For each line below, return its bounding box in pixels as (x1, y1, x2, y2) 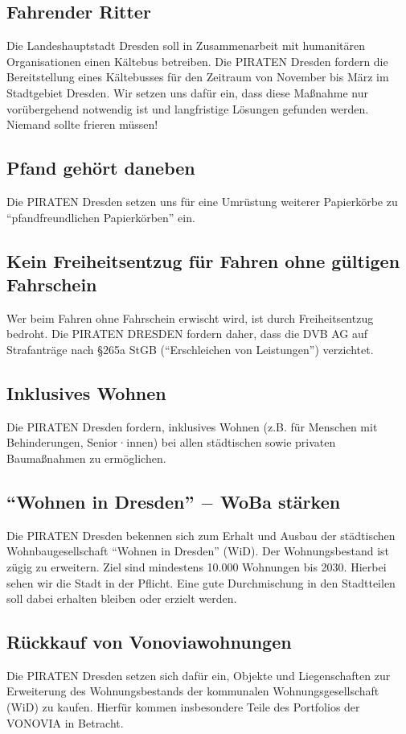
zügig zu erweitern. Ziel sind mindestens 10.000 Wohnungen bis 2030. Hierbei (6, 558, 387, 575)
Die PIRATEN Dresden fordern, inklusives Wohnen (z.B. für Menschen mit (6, 418, 378, 435)
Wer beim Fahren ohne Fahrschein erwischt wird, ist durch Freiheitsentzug (6, 309, 374, 326)
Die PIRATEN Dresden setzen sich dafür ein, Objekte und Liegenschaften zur (6, 666, 391, 683)
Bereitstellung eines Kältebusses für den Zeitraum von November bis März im (6, 68, 389, 85)
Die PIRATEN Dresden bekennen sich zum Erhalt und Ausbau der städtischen (6, 526, 396, 543)
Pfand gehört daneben (6, 155, 195, 180)
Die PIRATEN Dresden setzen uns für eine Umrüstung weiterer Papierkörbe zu (6, 192, 398, 209)
